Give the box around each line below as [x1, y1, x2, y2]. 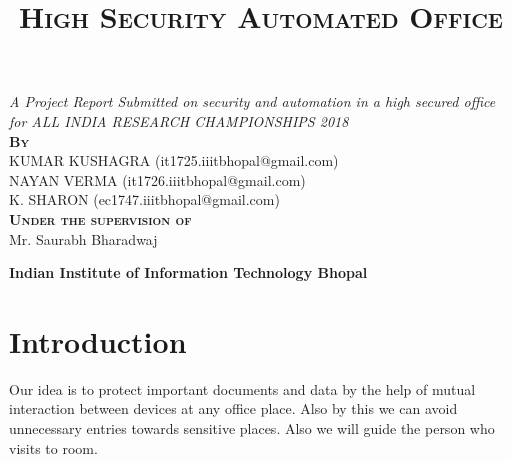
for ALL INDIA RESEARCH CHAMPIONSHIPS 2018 [9, 110, 349, 131]
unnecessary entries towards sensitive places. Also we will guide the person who [9, 418, 495, 439]
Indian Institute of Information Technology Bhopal [9, 262, 368, 283]
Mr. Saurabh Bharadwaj [9, 228, 158, 249]
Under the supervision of [9, 208, 192, 229]
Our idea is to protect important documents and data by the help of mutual [9, 378, 476, 399]
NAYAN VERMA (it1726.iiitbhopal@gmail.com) [9, 169, 306, 190]
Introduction [9, 320, 187, 361]
